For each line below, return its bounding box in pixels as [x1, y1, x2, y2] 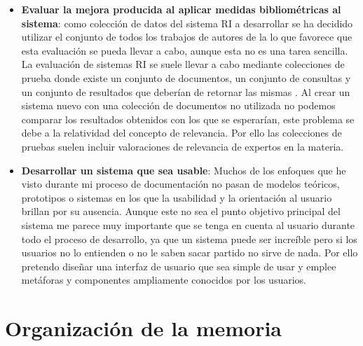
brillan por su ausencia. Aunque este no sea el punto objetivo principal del [21, 204, 341, 219]
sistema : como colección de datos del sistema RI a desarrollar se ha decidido [21, 15, 353, 30]
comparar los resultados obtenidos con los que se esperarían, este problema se [21, 111, 355, 126]
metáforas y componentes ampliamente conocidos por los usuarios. [21, 272, 306, 287]
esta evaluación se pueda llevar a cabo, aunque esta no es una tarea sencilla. [21, 43, 348, 57]
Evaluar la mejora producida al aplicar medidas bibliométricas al [21, 2, 341, 16]
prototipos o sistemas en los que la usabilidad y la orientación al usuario [21, 190, 332, 205]
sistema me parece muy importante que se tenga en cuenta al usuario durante [21, 217, 355, 232]
